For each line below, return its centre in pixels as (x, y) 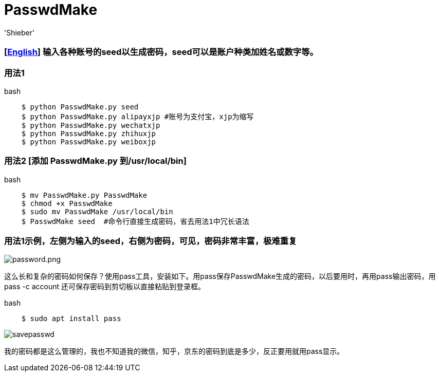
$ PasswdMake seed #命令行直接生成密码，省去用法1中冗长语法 (135, 221)
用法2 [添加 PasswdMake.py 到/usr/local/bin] (95, 161)
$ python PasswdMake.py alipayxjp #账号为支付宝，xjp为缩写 (138, 116)
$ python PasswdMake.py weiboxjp (89, 142)
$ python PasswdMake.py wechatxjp (91, 125)
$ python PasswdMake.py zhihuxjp (89, 133)
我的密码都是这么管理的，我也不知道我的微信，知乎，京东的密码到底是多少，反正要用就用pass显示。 (174, 351)
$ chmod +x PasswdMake (67, 203)
